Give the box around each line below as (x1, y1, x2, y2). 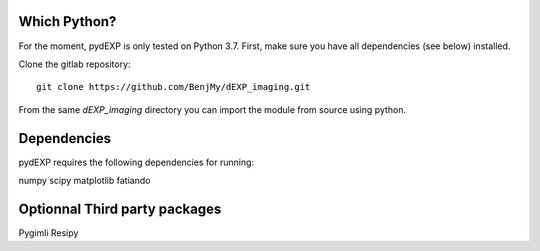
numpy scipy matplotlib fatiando (18, 174, 151, 186)
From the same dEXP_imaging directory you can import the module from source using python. (18, 103, 407, 115)
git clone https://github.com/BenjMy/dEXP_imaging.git (36, 81, 311, 93)
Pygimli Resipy (18, 226, 79, 239)
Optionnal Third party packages (18, 200, 222, 217)
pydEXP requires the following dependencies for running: (18, 156, 255, 168)
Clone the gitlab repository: (18, 58, 131, 70)
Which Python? (18, 13, 117, 30)
